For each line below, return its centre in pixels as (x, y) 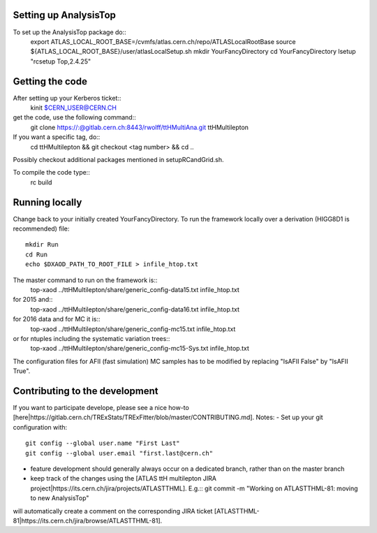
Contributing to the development (86, 391)
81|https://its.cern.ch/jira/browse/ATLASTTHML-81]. (88, 520)
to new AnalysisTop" (60, 498)
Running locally (47, 202)
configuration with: (40, 427)
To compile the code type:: (51, 173)
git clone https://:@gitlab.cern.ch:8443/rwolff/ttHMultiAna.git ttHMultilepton (140, 127)
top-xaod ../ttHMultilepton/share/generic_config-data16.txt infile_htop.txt (135, 309)
